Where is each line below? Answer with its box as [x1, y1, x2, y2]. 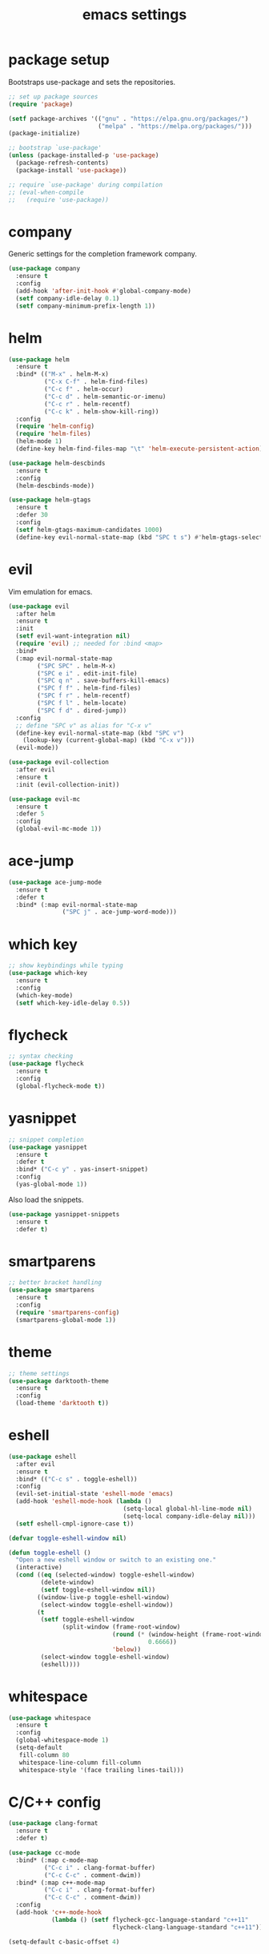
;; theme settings [8, 1369, 70, 1377]
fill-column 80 [18, 1751, 70, 1759]
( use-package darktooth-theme [8, 1376, 110, 1385]
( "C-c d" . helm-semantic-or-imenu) [43, 393, 167, 401]
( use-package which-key [8, 969, 88, 977]
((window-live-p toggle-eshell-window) [37, 1593, 171, 1601]
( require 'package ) [8, 100, 74, 108]
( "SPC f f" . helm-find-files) [37, 684, 142, 692]
